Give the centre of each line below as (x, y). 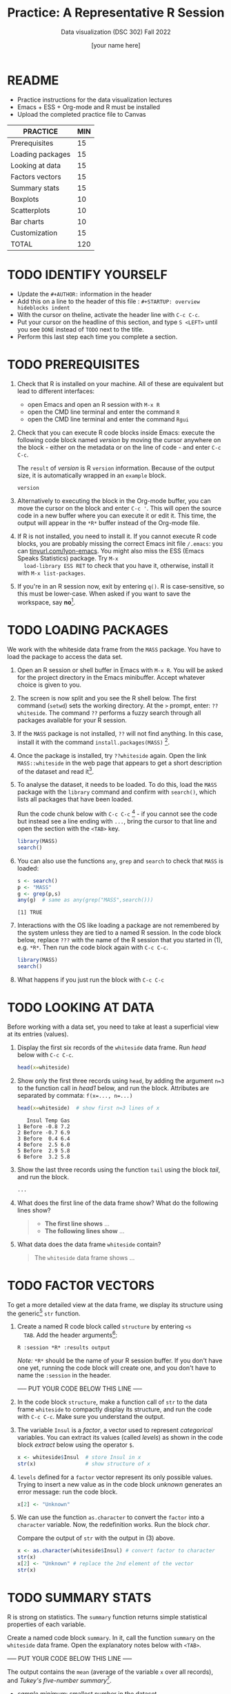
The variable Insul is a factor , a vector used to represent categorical (115, 1430)
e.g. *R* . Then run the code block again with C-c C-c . (93, 947)
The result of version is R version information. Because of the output (116, 468)
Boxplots (25, 199)
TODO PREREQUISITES (73, 364)
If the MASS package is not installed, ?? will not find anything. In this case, (120, 734)
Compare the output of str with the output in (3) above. (96, 1538)
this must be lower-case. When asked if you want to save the (104, 594)
